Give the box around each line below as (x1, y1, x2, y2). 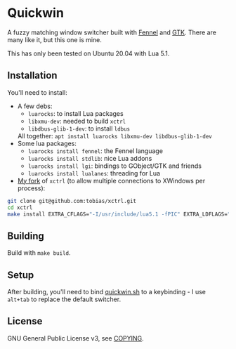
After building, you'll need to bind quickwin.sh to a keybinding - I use (7, 288, 206, 296)
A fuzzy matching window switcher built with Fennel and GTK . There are (7, 28, 216, 37)
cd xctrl (7, 204, 33, 211)
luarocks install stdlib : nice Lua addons (27, 154, 152, 162)
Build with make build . (7, 249, 72, 257)
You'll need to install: (7, 88, 68, 96)
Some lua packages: (17, 139, 77, 147)
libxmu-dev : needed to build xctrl (27, 117, 126, 125)
